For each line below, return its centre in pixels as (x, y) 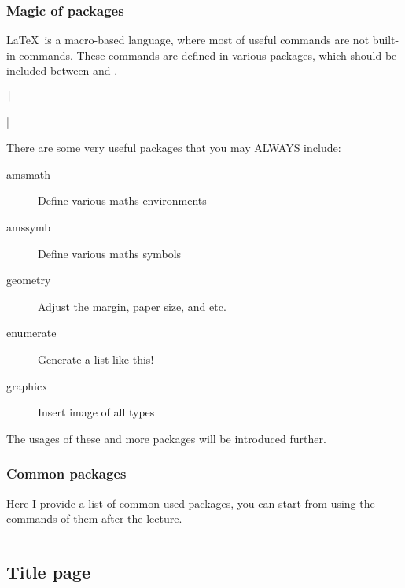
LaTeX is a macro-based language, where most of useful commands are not (188, 40)
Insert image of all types (96, 412)
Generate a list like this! (96, 359)
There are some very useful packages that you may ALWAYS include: (174, 148)
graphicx (27, 385)
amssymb (29, 227)
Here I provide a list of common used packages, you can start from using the (191, 503)
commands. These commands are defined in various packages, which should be (208, 55)
